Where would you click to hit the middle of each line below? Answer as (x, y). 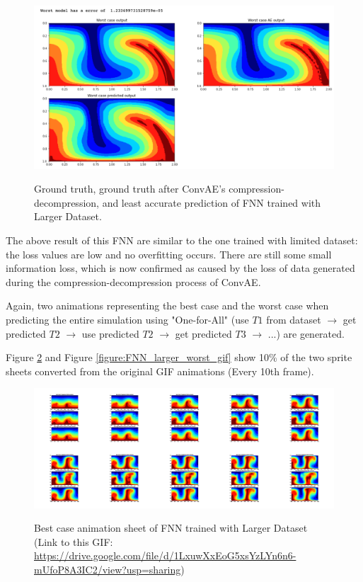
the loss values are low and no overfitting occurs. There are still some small (169, 254)
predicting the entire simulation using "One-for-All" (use (127, 319)
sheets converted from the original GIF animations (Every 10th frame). (160, 371)
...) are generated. (306, 333)
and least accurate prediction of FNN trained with (212, 202)
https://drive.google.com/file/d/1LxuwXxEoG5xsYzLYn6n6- (165, 555)
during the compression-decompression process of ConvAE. (133, 281)
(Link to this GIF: (74, 541)
